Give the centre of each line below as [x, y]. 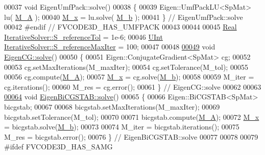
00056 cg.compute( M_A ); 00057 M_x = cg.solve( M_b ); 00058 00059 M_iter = [129, 77]
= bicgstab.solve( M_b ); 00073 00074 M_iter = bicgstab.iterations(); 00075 [122, 127]
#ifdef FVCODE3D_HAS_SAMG [58, 147]
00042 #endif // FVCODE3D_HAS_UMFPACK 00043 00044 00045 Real [121, 27]
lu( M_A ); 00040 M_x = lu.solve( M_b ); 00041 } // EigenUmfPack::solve [124, 17]
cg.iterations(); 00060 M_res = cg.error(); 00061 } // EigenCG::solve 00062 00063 [133, 86]
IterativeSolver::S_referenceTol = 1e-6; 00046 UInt [83, 36]
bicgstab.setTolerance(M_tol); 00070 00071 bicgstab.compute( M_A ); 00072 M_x [132, 117]
